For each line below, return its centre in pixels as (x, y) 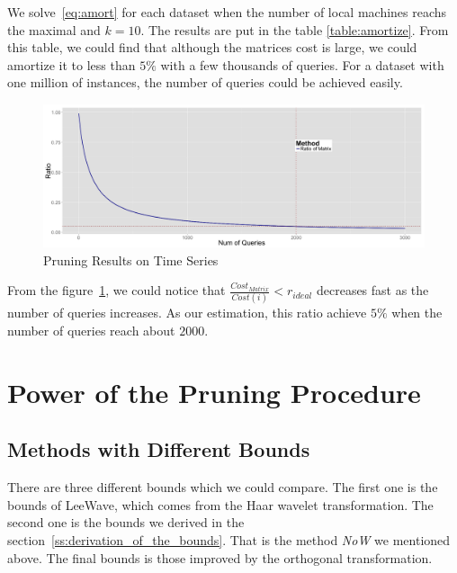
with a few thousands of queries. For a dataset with (302, 64)
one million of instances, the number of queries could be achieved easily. (205, 82)
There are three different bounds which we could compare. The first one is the (223, 487)
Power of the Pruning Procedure (214, 392)
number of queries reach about (91, 331)
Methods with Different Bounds (159, 449)
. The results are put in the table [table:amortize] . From (295, 29)
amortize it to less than (72, 64)
